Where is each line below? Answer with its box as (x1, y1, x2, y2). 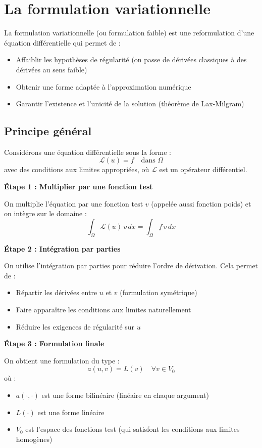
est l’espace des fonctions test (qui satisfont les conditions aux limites (25, 424, 240, 434)
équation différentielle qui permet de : (4, 37, 121, 48)
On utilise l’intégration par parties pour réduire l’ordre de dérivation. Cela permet (4, 260, 258, 271)
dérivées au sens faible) (16, 64, 87, 74)
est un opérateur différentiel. (159, 164, 247, 175)
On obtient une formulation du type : (4, 355, 120, 365)
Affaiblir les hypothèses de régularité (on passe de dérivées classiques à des (16, 54, 247, 65)
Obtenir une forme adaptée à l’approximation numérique (16, 81, 191, 92)
